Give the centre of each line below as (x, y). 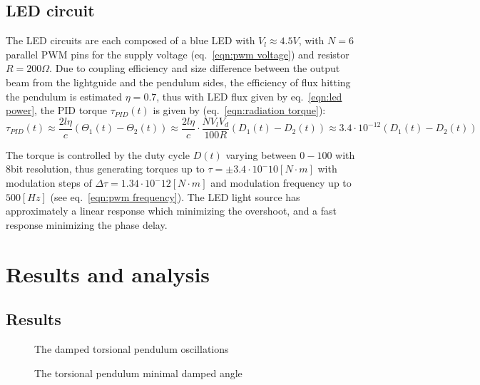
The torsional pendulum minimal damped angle (138, 373)
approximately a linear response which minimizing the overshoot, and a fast (172, 211)
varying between (261, 154)
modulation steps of (49, 183)
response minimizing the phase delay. (87, 224)
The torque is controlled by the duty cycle (98, 154)
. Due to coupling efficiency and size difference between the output (195, 68)
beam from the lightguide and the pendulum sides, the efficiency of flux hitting (178, 82)
